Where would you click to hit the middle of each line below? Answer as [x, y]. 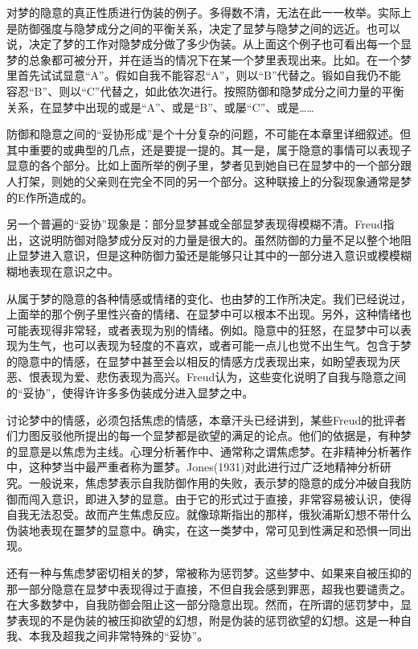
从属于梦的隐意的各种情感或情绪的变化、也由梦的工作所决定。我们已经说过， [209, 298]
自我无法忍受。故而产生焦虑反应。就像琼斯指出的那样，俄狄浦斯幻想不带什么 [209, 514]
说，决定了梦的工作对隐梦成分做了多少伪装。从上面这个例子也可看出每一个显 [209, 44]
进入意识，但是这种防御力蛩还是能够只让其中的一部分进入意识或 [209, 255]
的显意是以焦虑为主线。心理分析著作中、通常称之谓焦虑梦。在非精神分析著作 [209, 451]
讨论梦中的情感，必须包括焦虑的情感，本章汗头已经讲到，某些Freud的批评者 [207, 419]
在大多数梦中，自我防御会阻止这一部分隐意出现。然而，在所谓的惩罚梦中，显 [209, 604]
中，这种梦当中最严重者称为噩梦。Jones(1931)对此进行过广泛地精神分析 [193, 467]
